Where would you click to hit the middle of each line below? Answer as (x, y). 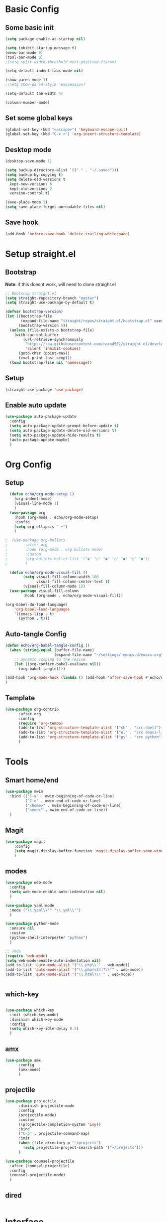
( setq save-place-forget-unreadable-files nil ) (55, 207)
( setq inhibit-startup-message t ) (41, 48)
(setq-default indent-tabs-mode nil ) (44, 71)
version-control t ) (30, 193)
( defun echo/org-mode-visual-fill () (49, 572)
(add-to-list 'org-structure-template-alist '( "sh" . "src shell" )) (91, 728)
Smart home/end (32, 780)
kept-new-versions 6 (31, 184)
